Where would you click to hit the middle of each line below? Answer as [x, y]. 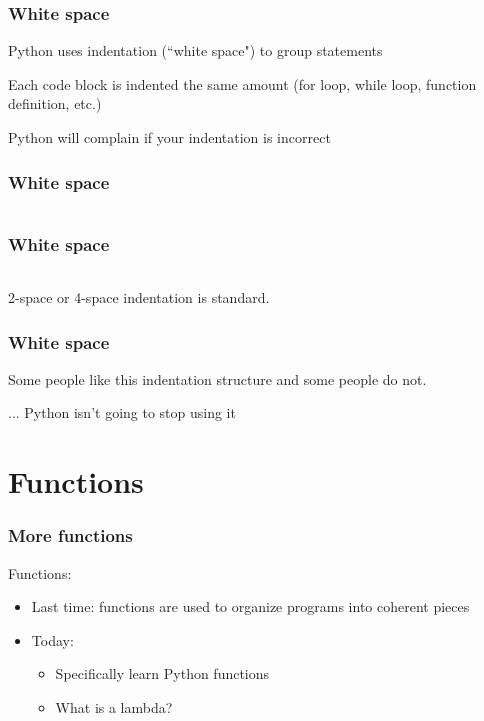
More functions [70, 535]
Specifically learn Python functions [162, 673]
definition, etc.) [55, 103]
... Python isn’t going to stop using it [122, 412]
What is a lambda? [114, 707]
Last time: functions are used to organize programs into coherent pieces [250, 606]
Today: [52, 639]
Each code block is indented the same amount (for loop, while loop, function [242, 83]
